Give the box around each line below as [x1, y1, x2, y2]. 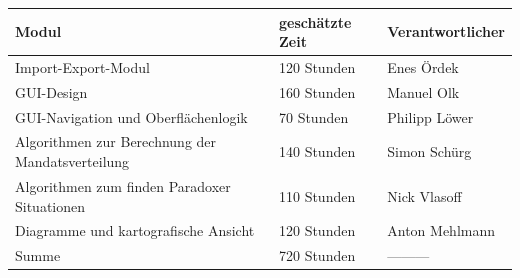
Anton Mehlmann [387, 220, 496, 241]
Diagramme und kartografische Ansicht [15, 220, 255, 241]
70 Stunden [278, 106, 349, 127]
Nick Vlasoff [387, 185, 462, 206]
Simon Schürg [387, 141, 472, 162]
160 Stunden [278, 81, 356, 102]
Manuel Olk [387, 81, 460, 102]
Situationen [15, 195, 86, 216]
